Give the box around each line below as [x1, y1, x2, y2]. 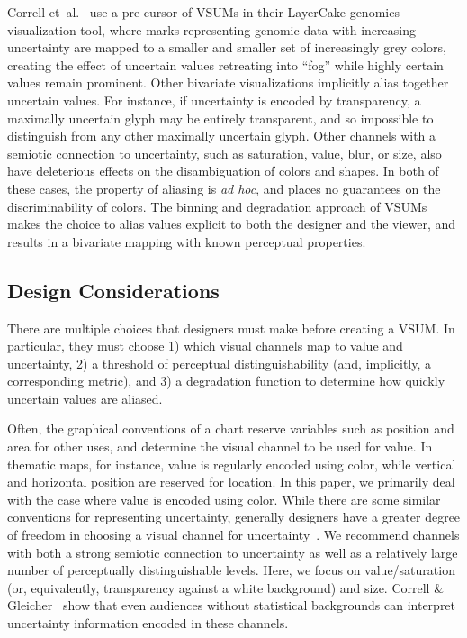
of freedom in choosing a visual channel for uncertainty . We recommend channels [7, 525, 460, 544]
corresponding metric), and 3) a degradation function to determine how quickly [7, 371, 445, 390]
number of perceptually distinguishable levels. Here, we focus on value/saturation [7, 561, 455, 579]
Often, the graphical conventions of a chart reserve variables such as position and [7, 419, 454, 438]
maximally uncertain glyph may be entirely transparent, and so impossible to [7, 108, 434, 127]
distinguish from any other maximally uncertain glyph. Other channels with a [7, 126, 436, 145]
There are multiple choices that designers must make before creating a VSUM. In [7, 318, 455, 337]
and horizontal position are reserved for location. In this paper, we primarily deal [7, 472, 455, 491]
